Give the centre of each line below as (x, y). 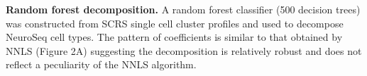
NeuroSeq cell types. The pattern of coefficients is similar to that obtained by (174, 37)
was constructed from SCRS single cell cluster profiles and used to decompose (175, 23)
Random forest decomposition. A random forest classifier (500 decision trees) (183, 9)
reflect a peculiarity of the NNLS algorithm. (101, 64)
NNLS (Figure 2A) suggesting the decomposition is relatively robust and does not (184, 50)
